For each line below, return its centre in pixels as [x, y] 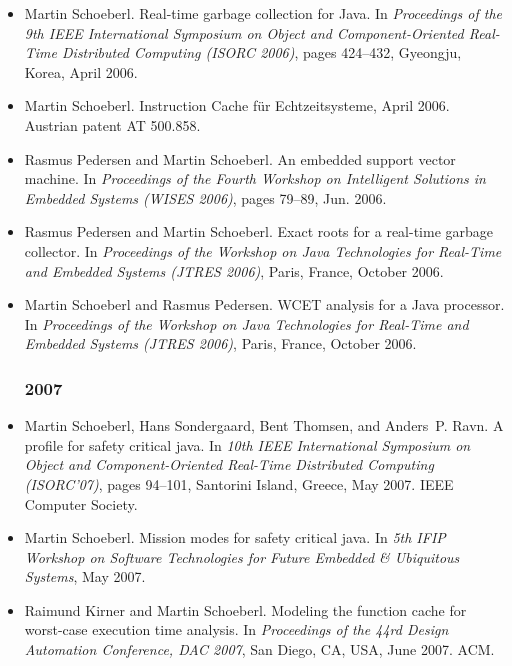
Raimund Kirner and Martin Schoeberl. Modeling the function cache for [245, 609]
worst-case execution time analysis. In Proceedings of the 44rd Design [236, 629]
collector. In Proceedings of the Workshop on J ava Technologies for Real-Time [263, 250]
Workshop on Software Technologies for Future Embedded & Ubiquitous [242, 556]
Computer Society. [81, 503]
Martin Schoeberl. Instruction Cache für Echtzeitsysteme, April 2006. [237, 105]
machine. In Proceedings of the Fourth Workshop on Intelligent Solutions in [255, 178]
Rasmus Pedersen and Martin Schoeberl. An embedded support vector [240, 158]
